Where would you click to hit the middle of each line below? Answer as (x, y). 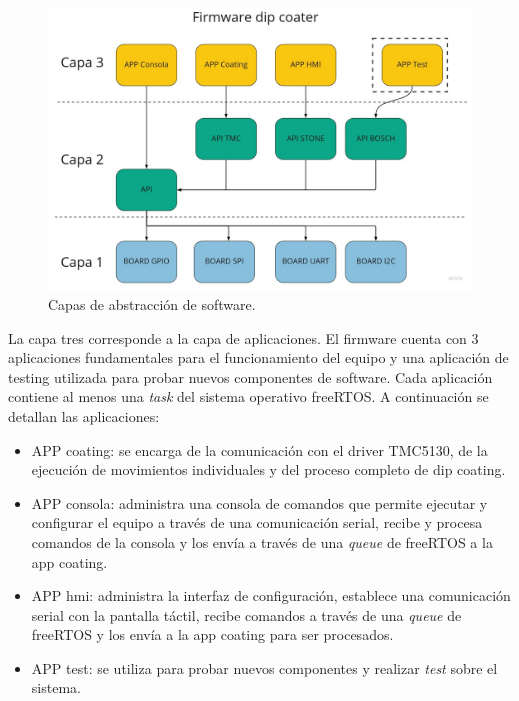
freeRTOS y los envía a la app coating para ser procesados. (212, 634)
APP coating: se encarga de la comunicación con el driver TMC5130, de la (259, 449)
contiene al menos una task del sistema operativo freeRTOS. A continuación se (248, 396)
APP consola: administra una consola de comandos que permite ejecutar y (259, 502)
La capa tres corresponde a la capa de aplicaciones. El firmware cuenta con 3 (243, 337)
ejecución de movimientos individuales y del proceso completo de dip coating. (268, 469)
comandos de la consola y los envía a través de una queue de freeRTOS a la (262, 541)
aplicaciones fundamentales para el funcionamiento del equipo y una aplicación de (258, 357)
